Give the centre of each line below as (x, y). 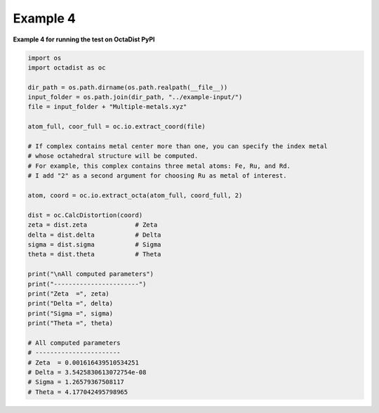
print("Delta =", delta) (71, 303)
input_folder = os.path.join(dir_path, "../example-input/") (135, 97)
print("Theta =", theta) (71, 323)
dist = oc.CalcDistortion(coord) (85, 215)
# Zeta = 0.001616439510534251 (84, 362)
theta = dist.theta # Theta (94, 254)
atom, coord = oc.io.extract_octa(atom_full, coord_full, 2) (135, 196)
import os (45, 58)
